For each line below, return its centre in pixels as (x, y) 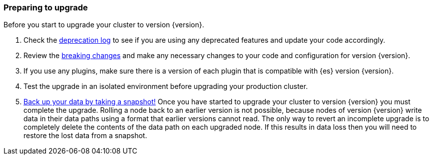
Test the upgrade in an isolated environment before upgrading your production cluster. (166, 86)
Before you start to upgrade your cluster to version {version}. (104, 25)
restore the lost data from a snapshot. (85, 136)
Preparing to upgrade (46, 7)
